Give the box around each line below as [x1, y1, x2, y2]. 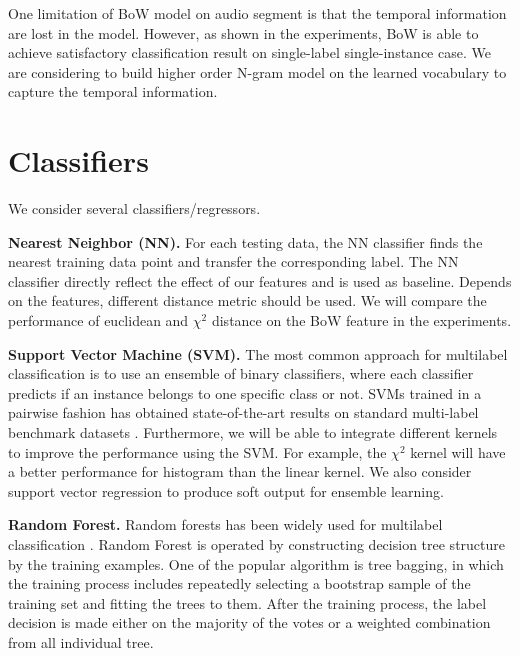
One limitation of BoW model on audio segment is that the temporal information [8, 3, 507, 23]
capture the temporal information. [8, 81, 218, 102]
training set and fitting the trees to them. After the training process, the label [8, 592, 487, 613]
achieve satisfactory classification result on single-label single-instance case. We [8, 42, 491, 63]
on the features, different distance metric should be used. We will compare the [8, 290, 487, 311]
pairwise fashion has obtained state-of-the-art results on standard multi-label [8, 402, 479, 423]
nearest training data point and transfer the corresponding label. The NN [8, 251, 459, 272]
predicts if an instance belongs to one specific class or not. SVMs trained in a [8, 382, 482, 403]
